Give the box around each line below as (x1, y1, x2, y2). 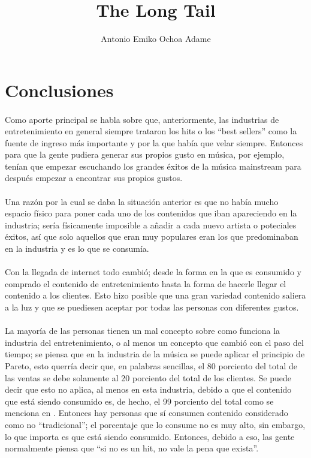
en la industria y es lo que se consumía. (5, 242, 149, 255)
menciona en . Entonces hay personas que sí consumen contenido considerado (5, 406, 288, 419)
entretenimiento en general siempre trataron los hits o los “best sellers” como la (5, 125, 297, 137)
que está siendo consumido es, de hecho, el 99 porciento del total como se (5, 394, 274, 407)
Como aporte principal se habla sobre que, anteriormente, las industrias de (5, 113, 279, 125)
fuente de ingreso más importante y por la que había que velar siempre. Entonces (5, 136, 303, 149)
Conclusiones (5, 77, 114, 102)
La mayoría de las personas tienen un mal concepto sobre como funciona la (5, 324, 280, 337)
